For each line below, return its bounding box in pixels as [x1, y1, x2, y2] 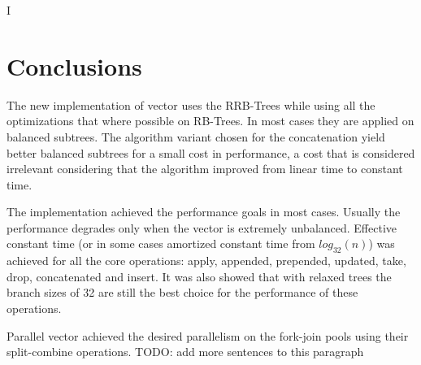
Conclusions [7, 49, 142, 82]
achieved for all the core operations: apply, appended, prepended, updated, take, [7, 252, 406, 269]
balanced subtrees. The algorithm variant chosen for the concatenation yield [7, 128, 385, 145]
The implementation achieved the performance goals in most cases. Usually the [7, 203, 401, 220]
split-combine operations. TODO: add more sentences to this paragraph [7, 343, 364, 360]
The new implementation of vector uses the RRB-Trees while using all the [7, 96, 375, 113]
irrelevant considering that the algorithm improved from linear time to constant [7, 160, 403, 177]
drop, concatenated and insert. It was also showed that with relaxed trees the [7, 267, 392, 285]
